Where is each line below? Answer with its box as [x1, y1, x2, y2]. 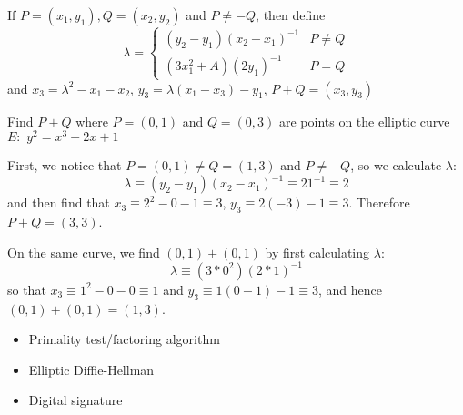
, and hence [317, 279, 382, 299]
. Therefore [348, 193, 410, 212]
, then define [256, 5, 326, 24]
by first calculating [265, 242, 370, 261]
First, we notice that [7, 156, 122, 175]
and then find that [7, 193, 110, 212]
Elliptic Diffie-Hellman [28, 359, 155, 379]
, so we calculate [350, 156, 442, 175]
